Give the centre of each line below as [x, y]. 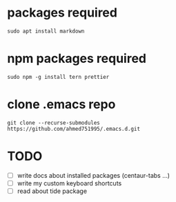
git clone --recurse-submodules [53, 122]
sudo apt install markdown [46, 31]
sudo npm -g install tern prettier [58, 77]
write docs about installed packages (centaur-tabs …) [94, 175]
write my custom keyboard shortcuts [69, 183]
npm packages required [77, 58]
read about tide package [52, 191]
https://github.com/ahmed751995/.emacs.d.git [74, 129]
